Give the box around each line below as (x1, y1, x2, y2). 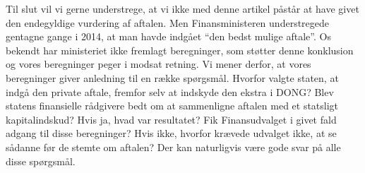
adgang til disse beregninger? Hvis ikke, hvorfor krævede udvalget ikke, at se (6, 126, 337, 141)
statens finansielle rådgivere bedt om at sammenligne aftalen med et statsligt (6, 98, 339, 113)
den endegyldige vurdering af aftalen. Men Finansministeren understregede (6, 15, 330, 30)
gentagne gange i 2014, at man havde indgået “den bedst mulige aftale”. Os (6, 29, 331, 44)
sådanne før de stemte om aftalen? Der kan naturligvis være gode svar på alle (6, 139, 341, 154)
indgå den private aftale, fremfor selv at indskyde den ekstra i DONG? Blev (6, 84, 334, 99)
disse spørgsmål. (6, 153, 76, 168)
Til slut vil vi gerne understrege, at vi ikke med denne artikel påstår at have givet (6, 1, 359, 16)
